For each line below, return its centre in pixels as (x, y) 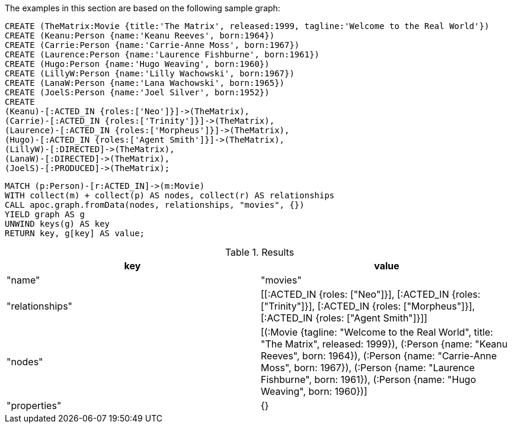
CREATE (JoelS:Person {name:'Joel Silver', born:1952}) (137, 92)
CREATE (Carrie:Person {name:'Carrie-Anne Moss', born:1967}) (152, 45)
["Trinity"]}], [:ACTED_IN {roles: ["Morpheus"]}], (368, 306)
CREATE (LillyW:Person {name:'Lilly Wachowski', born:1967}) (150, 73)
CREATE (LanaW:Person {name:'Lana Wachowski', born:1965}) (145, 83)
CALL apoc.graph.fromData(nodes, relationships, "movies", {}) (155, 205)
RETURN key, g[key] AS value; (75, 233)
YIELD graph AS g (45, 214)
